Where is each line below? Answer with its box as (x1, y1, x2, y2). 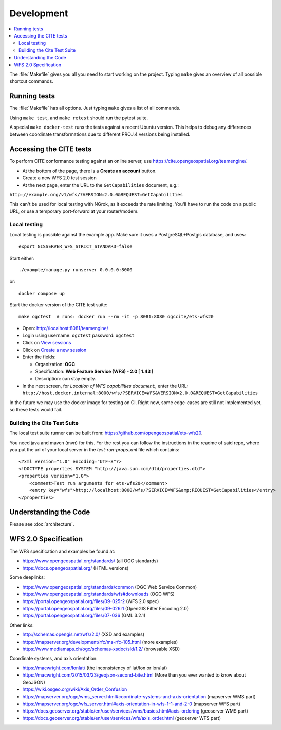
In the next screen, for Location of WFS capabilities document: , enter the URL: (22, 383, 189, 389)
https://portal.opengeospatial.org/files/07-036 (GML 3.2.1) (22, 612, 146, 619)
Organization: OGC (35, 361, 76, 367)
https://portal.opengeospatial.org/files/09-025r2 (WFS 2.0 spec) (22, 598, 159, 604)
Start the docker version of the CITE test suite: (9, 302, 108, 308)
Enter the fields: (22, 354, 56, 360)
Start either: (9, 255, 35, 261)
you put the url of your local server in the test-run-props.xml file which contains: (9, 447, 180, 453)
